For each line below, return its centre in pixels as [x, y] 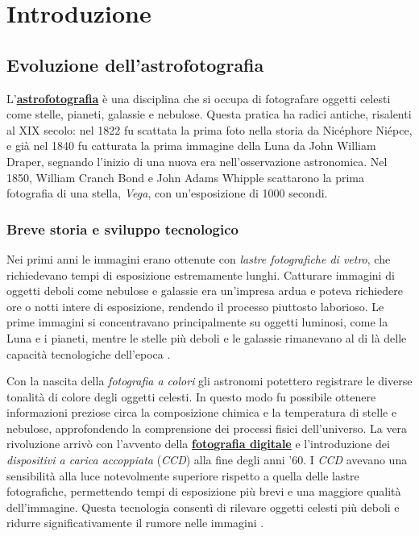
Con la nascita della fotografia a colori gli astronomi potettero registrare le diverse [209, 381]
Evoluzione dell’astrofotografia [135, 64]
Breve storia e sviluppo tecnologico [122, 229]
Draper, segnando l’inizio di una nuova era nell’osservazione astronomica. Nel [197, 161]
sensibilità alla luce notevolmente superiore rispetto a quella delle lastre [183, 475]
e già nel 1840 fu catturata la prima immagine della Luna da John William [191, 145]
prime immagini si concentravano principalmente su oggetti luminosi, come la [197, 322]
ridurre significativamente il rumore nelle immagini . [135, 523]
